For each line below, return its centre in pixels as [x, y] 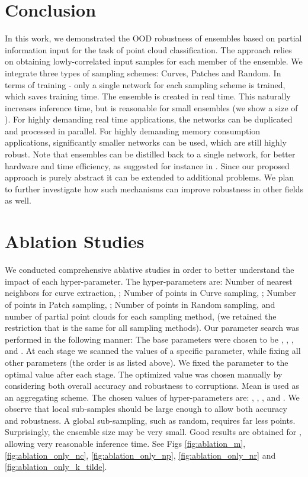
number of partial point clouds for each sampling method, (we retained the [141, 316]
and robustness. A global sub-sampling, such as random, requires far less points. [150, 420]
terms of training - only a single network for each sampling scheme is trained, [145, 84]
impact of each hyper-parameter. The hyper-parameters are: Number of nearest [149, 281]
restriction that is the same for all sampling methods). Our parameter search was [152, 328]
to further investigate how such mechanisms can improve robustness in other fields [154, 188]
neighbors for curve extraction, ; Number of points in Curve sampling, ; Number [150, 293]
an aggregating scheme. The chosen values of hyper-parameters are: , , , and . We [152, 397]
